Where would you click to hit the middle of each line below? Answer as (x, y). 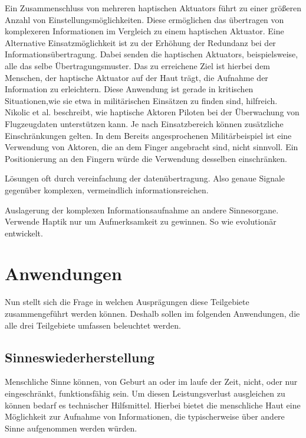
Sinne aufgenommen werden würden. (71, 428)
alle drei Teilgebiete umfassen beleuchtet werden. (93, 325)
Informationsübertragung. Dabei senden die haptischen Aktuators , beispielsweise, (152, 54)
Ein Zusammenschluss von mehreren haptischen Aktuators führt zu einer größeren (153, 8)
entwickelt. (24, 233)
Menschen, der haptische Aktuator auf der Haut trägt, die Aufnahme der (136, 77)
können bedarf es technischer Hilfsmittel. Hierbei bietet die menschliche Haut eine (153, 405)
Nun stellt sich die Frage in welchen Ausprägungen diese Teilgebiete (127, 302)
